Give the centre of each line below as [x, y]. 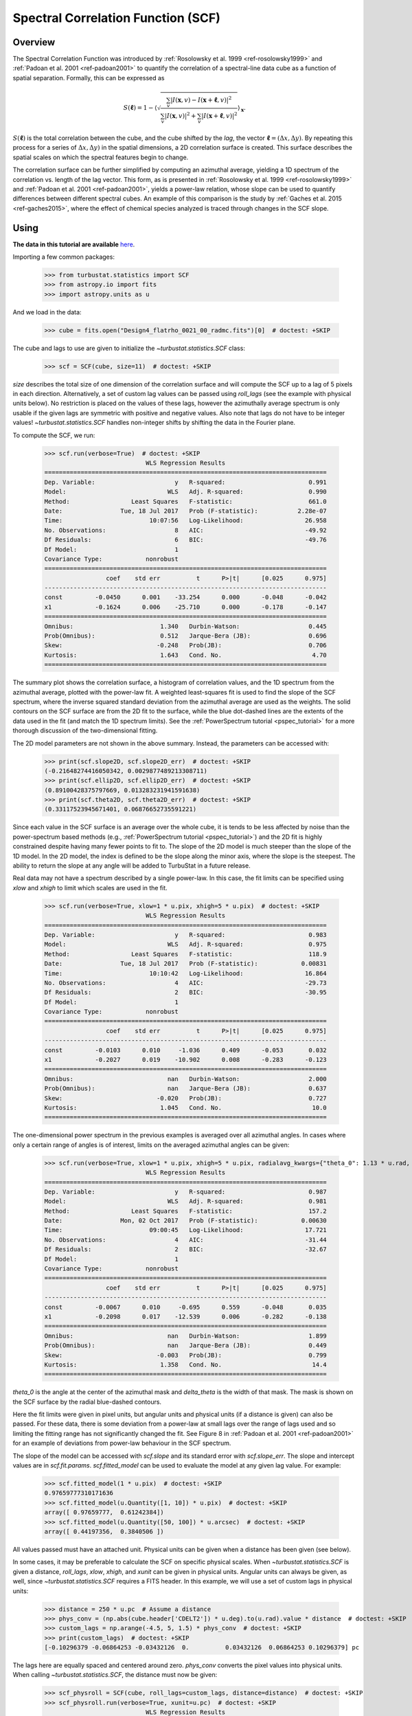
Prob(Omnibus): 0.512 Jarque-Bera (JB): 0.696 [186, 636]
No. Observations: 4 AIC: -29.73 [186, 983]
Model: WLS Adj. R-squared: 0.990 [186, 492]
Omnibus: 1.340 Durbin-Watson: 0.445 [186, 626]
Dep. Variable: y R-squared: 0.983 [186, 935]
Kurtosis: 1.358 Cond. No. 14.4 [186, 1365]
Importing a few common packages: [64, 257]
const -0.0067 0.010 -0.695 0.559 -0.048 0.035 [186, 1307]
